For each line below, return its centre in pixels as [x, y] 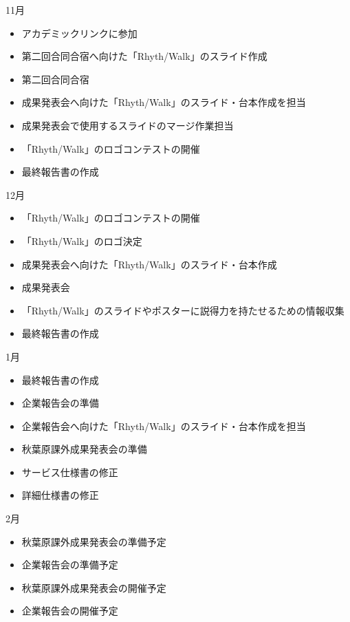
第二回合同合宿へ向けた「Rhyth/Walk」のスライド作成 [144, 56]
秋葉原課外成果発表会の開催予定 [94, 587]
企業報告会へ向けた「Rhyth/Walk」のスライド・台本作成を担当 [164, 426]
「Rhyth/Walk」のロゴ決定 [82, 240]
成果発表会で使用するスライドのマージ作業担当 [128, 125]
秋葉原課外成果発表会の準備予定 [94, 541]
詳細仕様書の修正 [60, 495]
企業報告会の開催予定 [70, 611]
